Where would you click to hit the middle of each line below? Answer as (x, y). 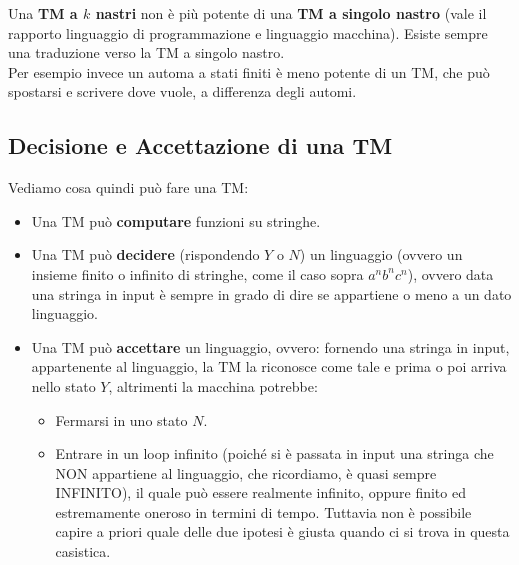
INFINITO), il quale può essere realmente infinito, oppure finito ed (260, 492)
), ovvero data (450, 273)
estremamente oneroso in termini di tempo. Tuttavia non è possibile (263, 511)
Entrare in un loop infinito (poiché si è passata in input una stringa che (274, 453)
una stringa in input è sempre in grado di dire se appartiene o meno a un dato (271, 293)
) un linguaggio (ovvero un (381, 254)
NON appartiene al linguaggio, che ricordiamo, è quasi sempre (246, 472)
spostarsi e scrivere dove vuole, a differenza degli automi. (182, 91)
